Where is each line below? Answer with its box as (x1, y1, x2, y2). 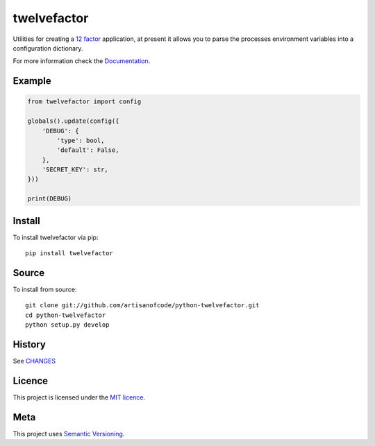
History (12, 338, 47, 350)
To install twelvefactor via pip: (12, 233, 99, 241)
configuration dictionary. (12, 44, 83, 52)
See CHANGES (12, 357, 56, 366)
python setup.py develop (25, 321, 110, 329)
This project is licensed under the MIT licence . (12, 393, 146, 402)
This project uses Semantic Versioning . (12, 429, 125, 438)
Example (12, 75, 51, 87)
